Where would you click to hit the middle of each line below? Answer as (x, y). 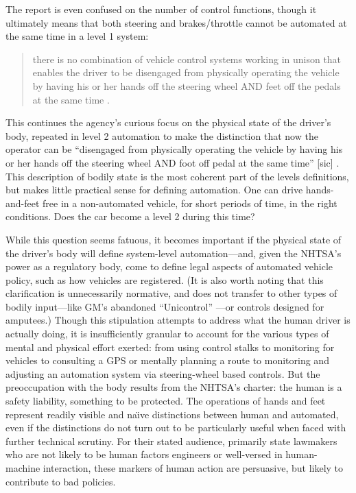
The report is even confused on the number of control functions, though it (161, 9)
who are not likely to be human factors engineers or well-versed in (144, 454)
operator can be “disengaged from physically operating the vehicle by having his (174, 149)
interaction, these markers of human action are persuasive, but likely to (193, 468)
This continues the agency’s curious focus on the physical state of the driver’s (168, 122)
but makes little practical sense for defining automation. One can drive (154, 190)
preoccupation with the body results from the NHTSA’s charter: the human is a (174, 387)
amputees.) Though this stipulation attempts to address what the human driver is (178, 320)
